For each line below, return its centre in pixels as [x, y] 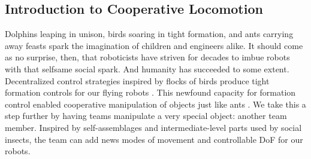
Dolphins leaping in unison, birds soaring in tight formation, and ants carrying [149, 34]
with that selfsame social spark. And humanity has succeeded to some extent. [147, 68]
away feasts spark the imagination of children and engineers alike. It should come [154, 45]
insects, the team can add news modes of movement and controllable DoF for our [154, 139]
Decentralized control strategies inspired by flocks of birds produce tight [137, 80]
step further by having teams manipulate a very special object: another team [146, 116]
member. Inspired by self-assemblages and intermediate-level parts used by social [153, 127]
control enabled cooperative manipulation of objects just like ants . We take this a [155, 104]
